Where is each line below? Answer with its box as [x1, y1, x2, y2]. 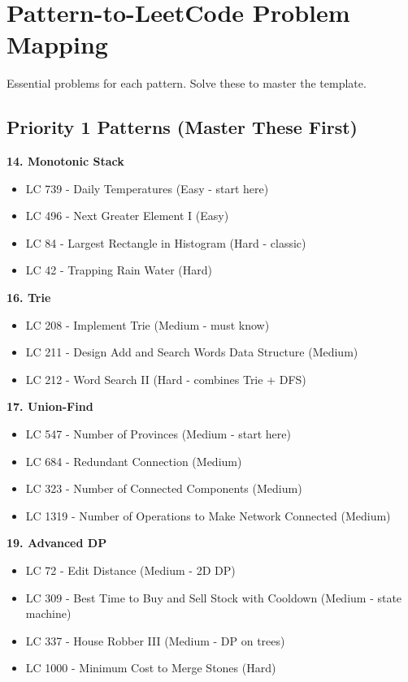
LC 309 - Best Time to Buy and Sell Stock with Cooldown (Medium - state [25, 589, 402, 606]
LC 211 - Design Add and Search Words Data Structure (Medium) [25, 343, 358, 360]
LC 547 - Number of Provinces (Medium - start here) [25, 425, 291, 442]
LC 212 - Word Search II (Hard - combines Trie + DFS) [25, 370, 306, 387]
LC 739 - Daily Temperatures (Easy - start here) [25, 179, 269, 196]
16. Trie [7, 289, 51, 306]
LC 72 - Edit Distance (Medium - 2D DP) [25, 562, 236, 579]
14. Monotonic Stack [7, 153, 124, 170]
